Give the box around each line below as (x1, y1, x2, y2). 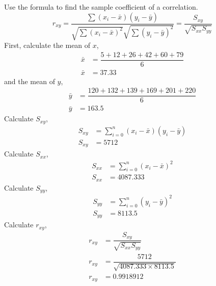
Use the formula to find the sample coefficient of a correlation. (4, 2, 198, 12)
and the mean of (4, 75, 55, 86)
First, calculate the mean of (4, 40, 91, 50)
